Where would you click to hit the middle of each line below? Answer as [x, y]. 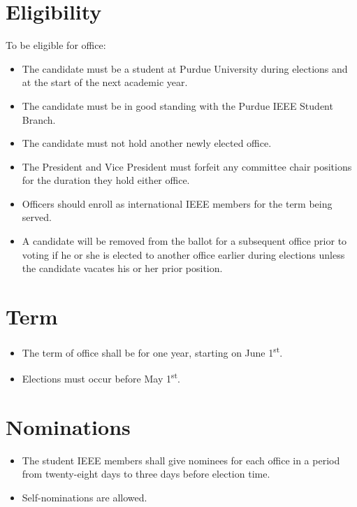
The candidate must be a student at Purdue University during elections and [185, 68]
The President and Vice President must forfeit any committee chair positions [187, 166]
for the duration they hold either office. [106, 180]
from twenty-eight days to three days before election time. [146, 474]
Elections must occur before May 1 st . [101, 377]
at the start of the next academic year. [105, 82]
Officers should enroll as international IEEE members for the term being [177, 203]
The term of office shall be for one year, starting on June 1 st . [152, 351]
